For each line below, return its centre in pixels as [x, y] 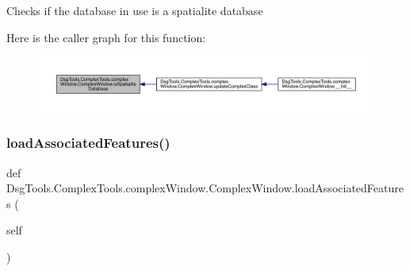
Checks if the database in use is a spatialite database [135, 10]
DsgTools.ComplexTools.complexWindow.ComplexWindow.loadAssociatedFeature [205, 188]
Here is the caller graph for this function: [106, 37]
